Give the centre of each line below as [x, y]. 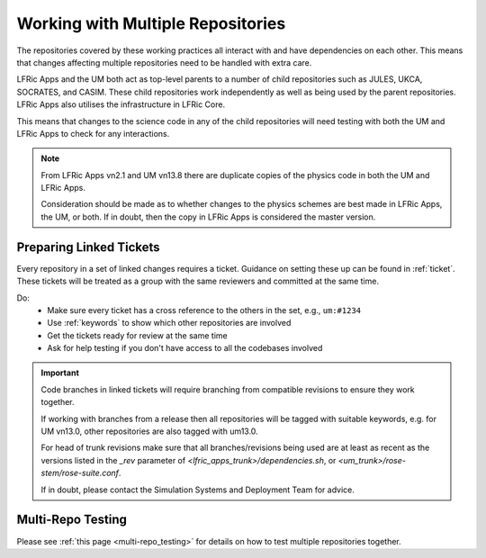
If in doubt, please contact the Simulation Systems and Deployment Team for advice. [198, 490]
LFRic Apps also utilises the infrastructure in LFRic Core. [121, 104]
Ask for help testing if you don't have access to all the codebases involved [185, 348]
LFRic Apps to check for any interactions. [93, 133]
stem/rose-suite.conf [80, 473]
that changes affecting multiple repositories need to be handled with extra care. [164, 62]
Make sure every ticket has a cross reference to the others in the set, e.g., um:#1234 [204, 310]
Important [60, 373]
